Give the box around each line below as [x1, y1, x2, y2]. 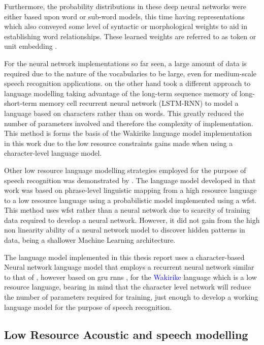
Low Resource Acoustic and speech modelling [4, 326, 248, 342]
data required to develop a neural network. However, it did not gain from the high [4, 214, 260, 225]
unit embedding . [4, 41, 57, 51]
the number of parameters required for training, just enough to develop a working [4, 292, 258, 302]
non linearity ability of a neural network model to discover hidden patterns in [4, 224, 245, 235]
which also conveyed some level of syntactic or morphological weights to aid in [4, 21, 248, 32]
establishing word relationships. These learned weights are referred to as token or [4, 31, 256, 41]
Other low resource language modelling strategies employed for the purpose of [4, 164, 246, 175]
